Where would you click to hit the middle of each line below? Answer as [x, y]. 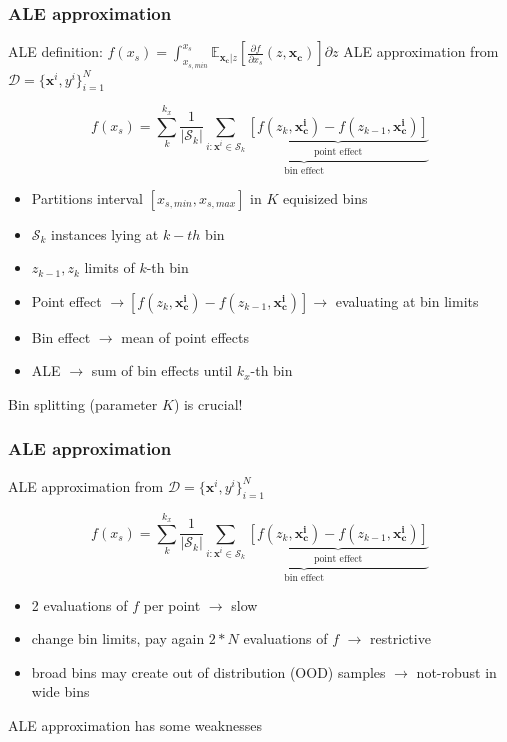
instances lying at [105, 233]
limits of [109, 267]
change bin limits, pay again [118, 638]
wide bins [60, 691]
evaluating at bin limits [407, 300]
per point [172, 604]
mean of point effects [185, 336]
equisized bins [325, 197]
